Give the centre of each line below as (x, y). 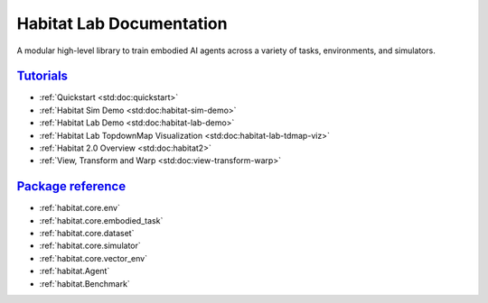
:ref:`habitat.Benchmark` (84, 283)
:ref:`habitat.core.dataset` (87, 234)
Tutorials (42, 76)
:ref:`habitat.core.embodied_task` (101, 220)
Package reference (71, 186)
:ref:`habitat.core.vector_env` (94, 258)
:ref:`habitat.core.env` (80, 208)
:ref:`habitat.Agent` (75, 271)
